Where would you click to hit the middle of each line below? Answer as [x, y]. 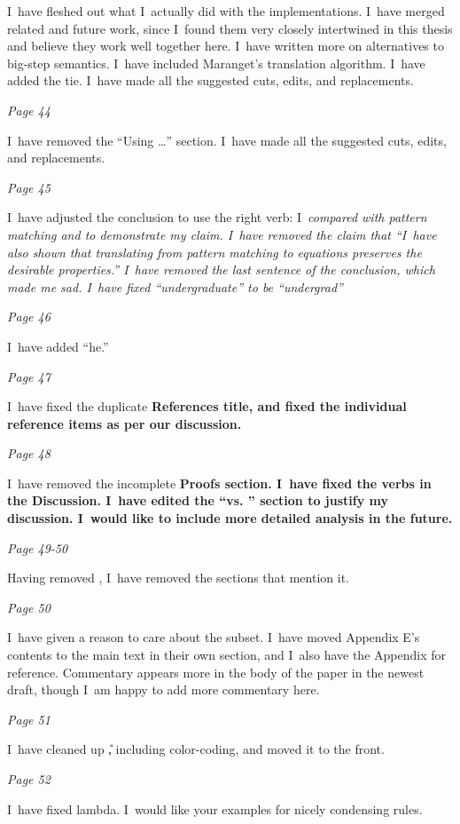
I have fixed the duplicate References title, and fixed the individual [207, 406]
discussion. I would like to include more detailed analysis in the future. [230, 518]
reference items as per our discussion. [125, 423]
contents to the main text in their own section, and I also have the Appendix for [226, 655]
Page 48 [29, 453]
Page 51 [29, 719]
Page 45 [29, 187]
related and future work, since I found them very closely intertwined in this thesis [230, 28]
